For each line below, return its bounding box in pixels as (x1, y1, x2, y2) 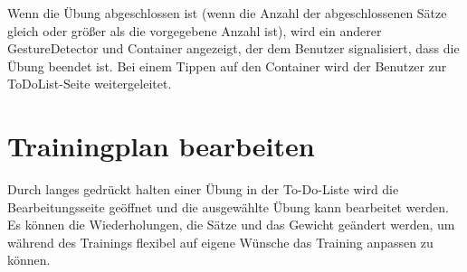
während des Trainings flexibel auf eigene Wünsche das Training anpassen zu (7, 232, 434, 251)
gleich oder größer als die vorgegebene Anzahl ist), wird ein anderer (7, 21, 382, 40)
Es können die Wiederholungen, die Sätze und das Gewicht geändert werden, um (7, 215, 455, 234)
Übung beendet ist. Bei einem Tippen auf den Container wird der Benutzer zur (7, 56, 447, 75)
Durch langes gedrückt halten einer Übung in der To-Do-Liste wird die (7, 180, 399, 199)
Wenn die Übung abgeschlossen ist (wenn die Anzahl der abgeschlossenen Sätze (7, 4, 447, 22)
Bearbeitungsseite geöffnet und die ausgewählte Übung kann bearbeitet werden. (7, 197, 449, 216)
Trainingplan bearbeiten (7, 127, 315, 164)
